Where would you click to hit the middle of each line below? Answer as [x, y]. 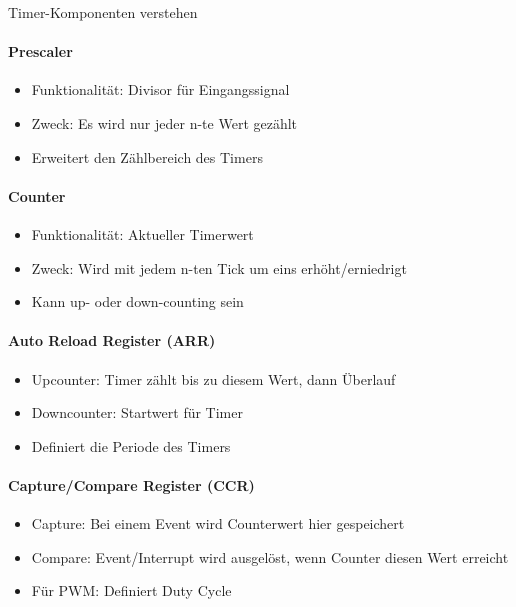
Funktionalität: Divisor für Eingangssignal [160, 89]
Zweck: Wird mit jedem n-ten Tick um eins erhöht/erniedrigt [219, 267]
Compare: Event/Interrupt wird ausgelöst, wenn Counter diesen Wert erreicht [270, 556]
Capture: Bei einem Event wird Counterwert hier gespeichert [218, 523]
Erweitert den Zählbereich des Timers [147, 156]
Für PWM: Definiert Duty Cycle [131, 590]
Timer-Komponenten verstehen [103, 12]
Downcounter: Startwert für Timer [137, 412]
